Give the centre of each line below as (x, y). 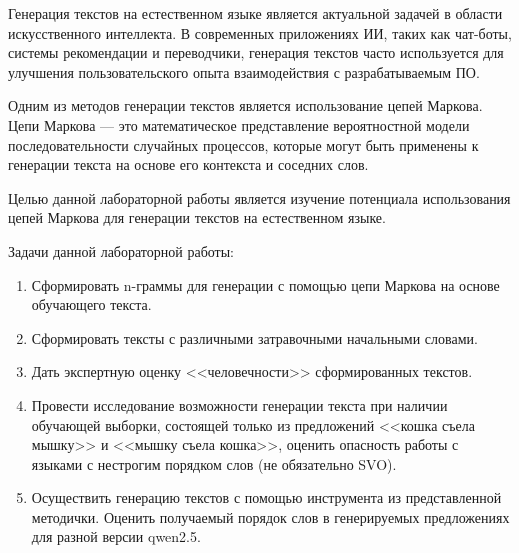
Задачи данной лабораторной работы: (121, 250)
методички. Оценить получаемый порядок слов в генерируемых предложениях (270, 516)
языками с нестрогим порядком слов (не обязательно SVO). (214, 463)
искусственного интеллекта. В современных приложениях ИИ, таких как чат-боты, (260, 32)
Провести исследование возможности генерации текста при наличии (239, 404)
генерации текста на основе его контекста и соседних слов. (188, 164)
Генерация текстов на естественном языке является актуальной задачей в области (255, 13)
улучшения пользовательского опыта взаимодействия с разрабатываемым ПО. (244, 71)
